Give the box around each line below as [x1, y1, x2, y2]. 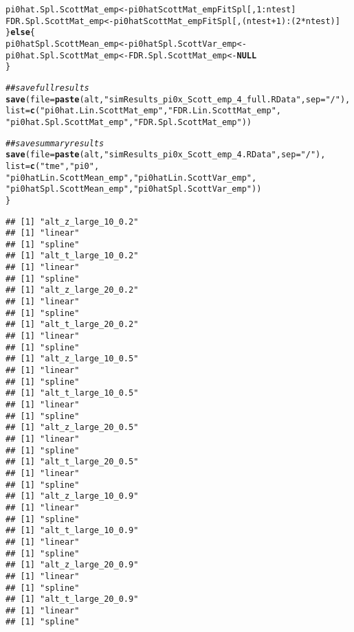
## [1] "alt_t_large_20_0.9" [5, 594, 139, 605]
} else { [5, 27, 35, 38]
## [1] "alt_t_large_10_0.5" [5, 388, 139, 398]
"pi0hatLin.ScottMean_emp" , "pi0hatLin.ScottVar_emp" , [5, 172, 257, 183]
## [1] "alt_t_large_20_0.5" [5, 457, 139, 467]
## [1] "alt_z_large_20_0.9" [5, 560, 139, 570]
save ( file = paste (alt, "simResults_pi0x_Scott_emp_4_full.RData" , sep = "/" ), [5, 94, 351, 104]
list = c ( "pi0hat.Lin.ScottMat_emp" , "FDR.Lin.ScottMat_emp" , [5, 106, 281, 116]
